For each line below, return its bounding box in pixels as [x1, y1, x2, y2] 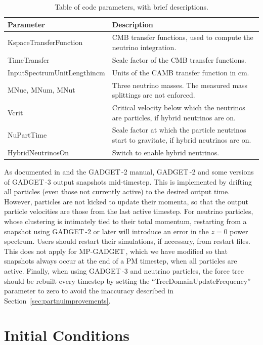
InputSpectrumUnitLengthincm [8, 67, 105, 77]
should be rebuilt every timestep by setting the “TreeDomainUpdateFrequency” [4, 275, 251, 286]
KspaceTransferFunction [8, 37, 83, 48]
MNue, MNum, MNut [8, 84, 75, 95]
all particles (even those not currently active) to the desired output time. [4, 186, 230, 197]
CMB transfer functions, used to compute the [112, 32, 253, 42]
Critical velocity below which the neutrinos [112, 102, 245, 112]
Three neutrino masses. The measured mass [112, 79, 248, 90]
